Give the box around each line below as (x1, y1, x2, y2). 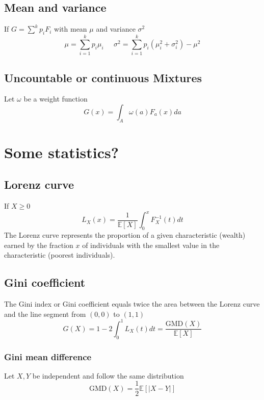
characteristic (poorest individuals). (4, 249, 115, 260)
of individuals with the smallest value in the (82, 239, 220, 250)
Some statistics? (4, 141, 119, 162)
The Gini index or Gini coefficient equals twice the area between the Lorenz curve (4, 298, 260, 309)
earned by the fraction (4, 239, 73, 250)
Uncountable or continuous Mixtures (4, 69, 202, 85)
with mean (54, 23, 87, 34)
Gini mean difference (4, 350, 92, 363)
